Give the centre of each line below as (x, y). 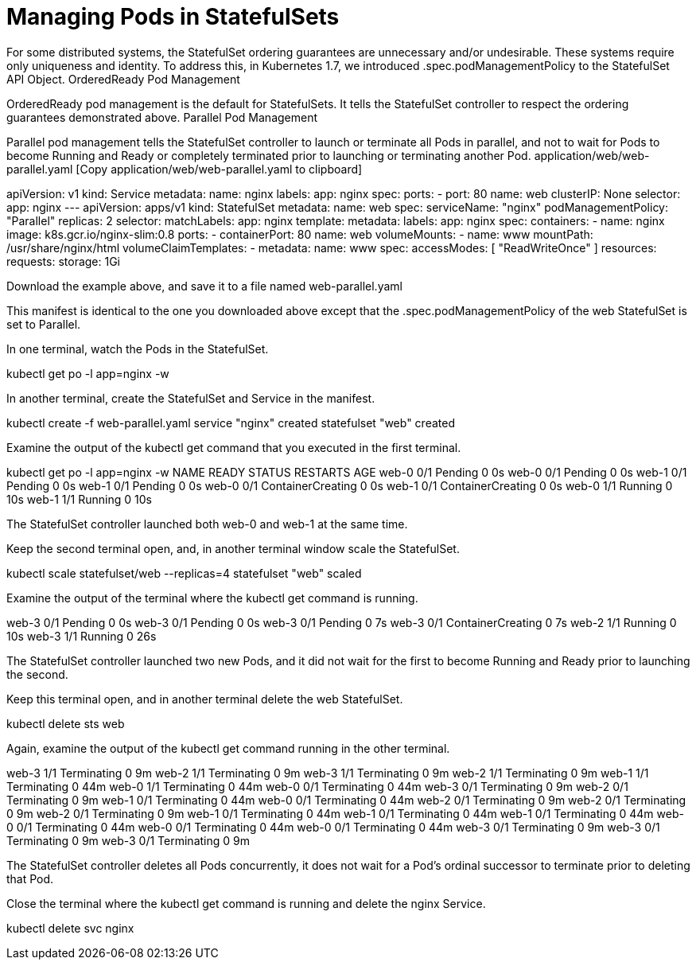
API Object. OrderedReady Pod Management (123, 79)
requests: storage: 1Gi (64, 261)
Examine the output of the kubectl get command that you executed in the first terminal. (234, 447)
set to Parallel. (44, 324)
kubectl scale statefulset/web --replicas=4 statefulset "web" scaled (184, 573)
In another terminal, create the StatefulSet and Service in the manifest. (191, 398)
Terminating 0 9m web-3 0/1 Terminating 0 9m (128, 840)
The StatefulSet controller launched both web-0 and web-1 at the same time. (207, 524)
